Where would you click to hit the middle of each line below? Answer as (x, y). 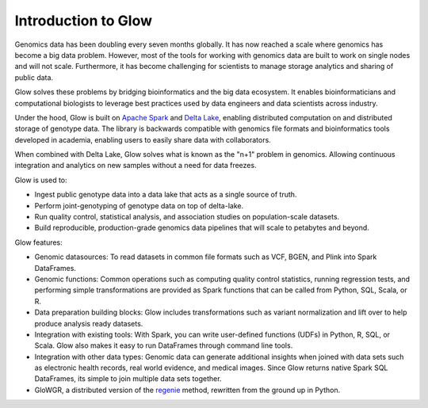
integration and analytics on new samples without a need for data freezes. (136, 166)
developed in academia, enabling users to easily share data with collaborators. (143, 139)
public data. (34, 77)
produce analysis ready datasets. (89, 323)
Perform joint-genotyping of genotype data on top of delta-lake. (139, 205)
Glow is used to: (41, 180)
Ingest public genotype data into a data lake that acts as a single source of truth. (166, 195)
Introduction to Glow (84, 21)
